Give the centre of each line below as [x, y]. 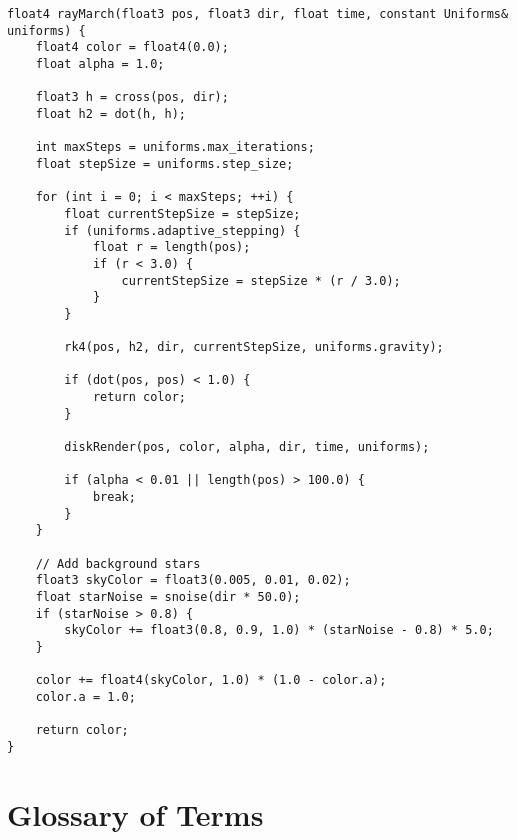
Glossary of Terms [135, 813]
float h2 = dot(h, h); [110, 113]
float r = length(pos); [171, 247]
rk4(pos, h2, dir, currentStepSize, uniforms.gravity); [254, 347]
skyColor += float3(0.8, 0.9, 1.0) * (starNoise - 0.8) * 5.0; [279, 630]
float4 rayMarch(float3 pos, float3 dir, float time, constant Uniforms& [258, 14]
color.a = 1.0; [85, 696]
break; [114, 497]
